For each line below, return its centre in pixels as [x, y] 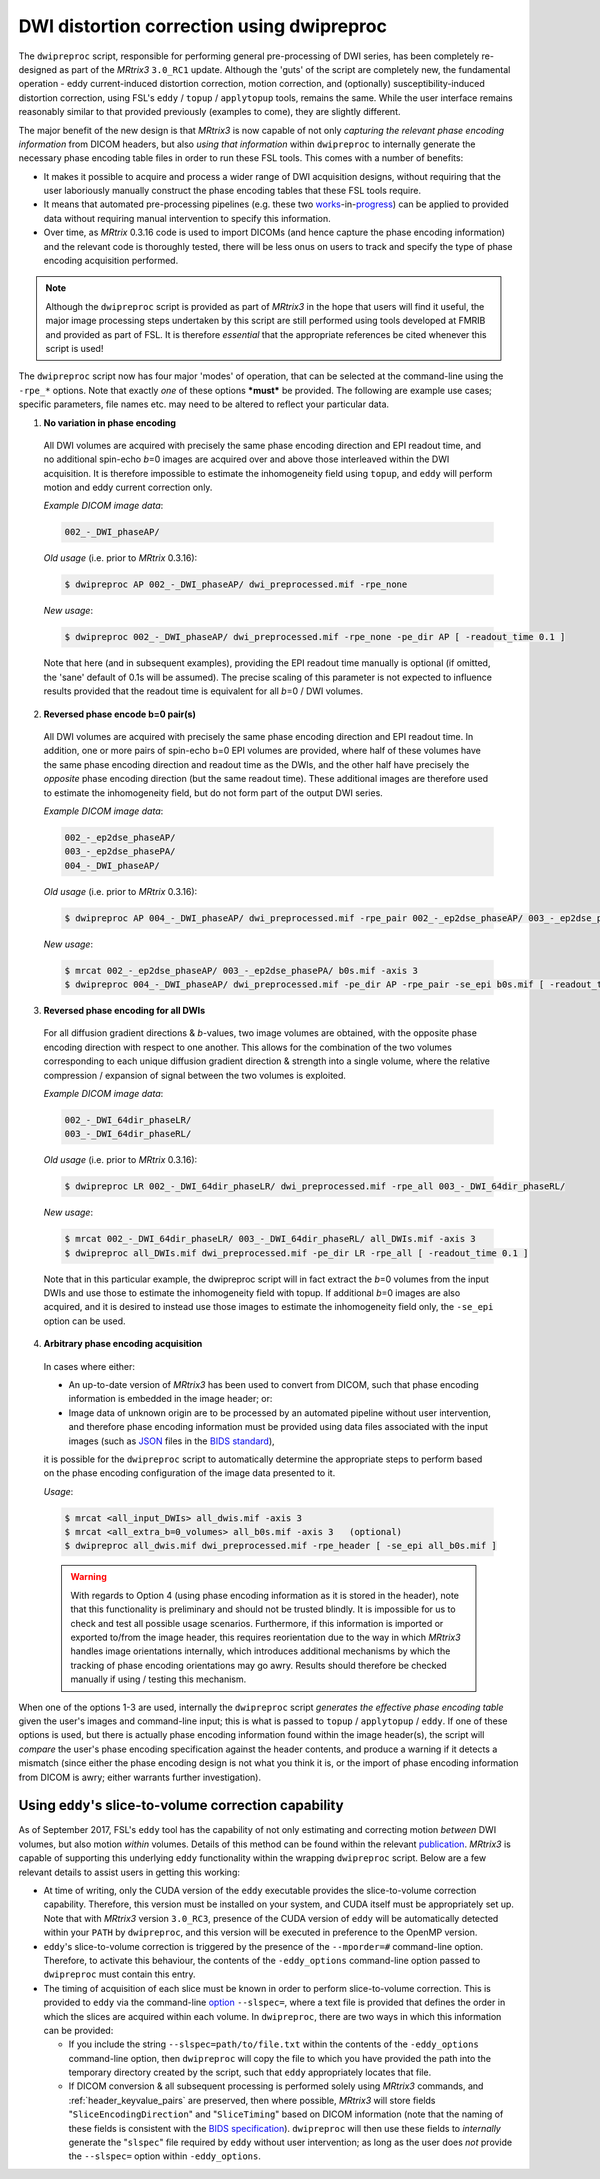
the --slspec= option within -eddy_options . [165, 2156]
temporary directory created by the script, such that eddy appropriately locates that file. [250, 2072]
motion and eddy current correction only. [128, 487]
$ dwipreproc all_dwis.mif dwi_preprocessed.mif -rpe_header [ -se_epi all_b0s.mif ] [280, 1546]
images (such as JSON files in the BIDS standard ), [171, 1441]
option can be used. [84, 1321]
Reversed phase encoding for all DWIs [124, 1010]
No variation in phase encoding [110, 422]
